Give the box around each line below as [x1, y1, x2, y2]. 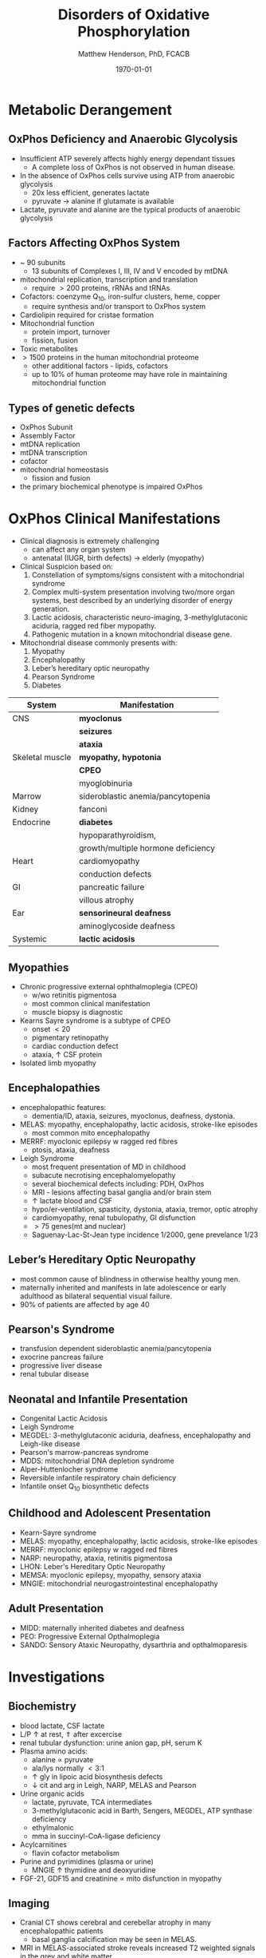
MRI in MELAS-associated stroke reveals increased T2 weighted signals [19, 1943, 256, 1953]
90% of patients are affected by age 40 [19, 1299, 150, 1309]
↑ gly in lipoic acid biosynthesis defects [31, 1771, 163, 1782]
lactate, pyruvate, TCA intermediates [31, 1797, 153, 1806]
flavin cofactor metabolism [31, 1848, 119, 1857]
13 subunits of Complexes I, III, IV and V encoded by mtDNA [31, 266, 229, 275]
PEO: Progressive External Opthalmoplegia [19, 1631, 160, 1641]
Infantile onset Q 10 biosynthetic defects [19, 1481, 150, 1492]
